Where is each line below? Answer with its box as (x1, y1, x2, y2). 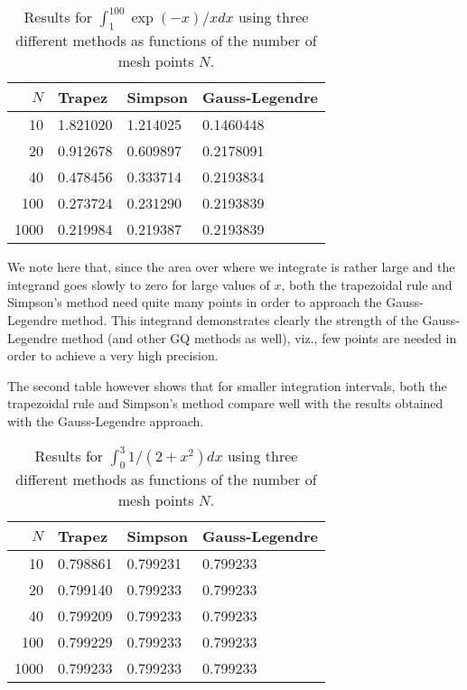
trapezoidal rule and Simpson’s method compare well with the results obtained (7, 394, 444, 413)
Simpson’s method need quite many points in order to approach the (7, 293, 382, 312)
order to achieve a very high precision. (7, 346, 219, 365)
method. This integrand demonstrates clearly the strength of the (61, 310, 418, 329)
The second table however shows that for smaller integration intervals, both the (7, 376, 447, 395)
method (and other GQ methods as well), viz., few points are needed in (61, 328, 457, 347)
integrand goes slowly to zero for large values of (7, 275, 270, 294)
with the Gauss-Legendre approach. (7, 411, 204, 430)
